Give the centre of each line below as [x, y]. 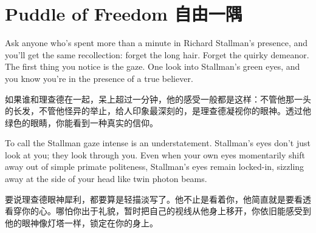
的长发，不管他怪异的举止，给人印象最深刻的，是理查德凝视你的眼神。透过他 [158, 111]
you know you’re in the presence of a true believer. [99, 78]
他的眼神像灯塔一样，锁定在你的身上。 [81, 222]
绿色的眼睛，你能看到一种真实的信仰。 [81, 122]
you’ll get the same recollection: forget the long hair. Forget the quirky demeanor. [157, 54]
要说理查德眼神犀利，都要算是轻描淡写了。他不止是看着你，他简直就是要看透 [158, 199]
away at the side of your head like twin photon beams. [106, 179]
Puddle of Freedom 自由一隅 [124, 14]
